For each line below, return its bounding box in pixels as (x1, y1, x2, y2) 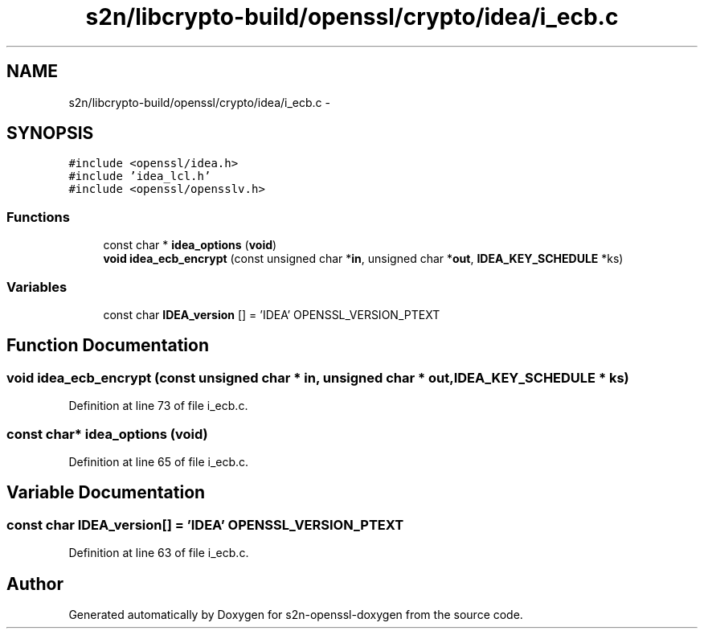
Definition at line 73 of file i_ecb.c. (68, 399, 248, 413)
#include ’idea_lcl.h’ (68, 170, 211, 183)
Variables (6, 278, 68, 295)
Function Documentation (6, 335, 209, 356)
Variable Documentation (6, 482, 206, 503)
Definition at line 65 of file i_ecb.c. (68, 454, 249, 469)
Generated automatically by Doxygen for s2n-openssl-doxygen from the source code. (68, 607, 523, 621)
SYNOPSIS (6, 123, 94, 144)
